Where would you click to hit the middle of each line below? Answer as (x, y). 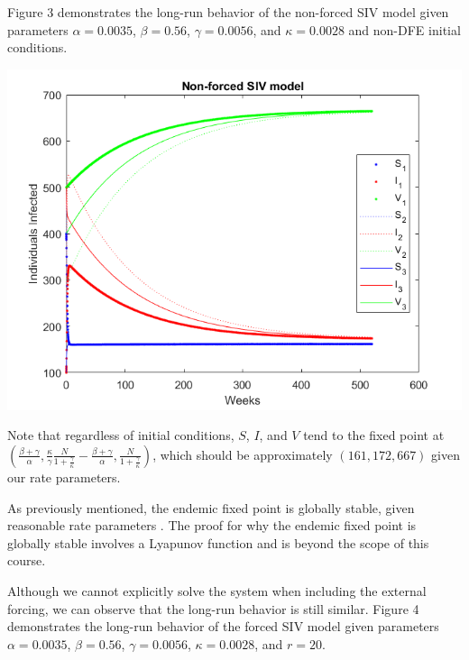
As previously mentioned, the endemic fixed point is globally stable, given (211, 507)
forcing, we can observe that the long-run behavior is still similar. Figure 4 (213, 608)
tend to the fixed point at (374, 435)
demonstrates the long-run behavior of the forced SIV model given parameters (223, 626)
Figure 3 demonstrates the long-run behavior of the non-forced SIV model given (228, 12)
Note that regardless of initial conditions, (121, 435)
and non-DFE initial (405, 29)
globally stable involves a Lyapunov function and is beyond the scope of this (218, 542)
